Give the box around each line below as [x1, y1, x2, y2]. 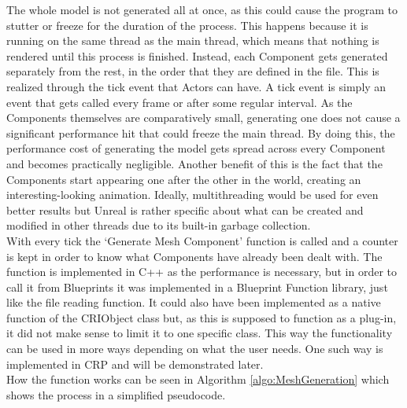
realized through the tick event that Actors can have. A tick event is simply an [6, 78, 387, 94]
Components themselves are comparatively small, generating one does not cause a [6, 109, 401, 126]
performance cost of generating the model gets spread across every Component [6, 140, 386, 156]
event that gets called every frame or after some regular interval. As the [6, 94, 353, 110]
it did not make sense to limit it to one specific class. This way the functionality [6, 325, 393, 341]
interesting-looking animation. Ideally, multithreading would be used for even [6, 186, 379, 203]
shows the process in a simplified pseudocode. [6, 386, 226, 402]
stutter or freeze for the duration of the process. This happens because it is [6, 17, 368, 33]
